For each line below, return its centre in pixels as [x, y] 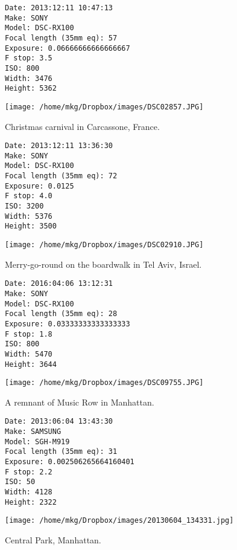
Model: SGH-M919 [37, 442]
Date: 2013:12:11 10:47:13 [59, 8]
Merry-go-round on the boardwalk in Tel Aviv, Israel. [103, 264]
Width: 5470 [29, 354]
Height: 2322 [31, 502]
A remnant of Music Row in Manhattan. [80, 402]
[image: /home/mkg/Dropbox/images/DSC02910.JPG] [104, 245]
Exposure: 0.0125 [39, 186]
